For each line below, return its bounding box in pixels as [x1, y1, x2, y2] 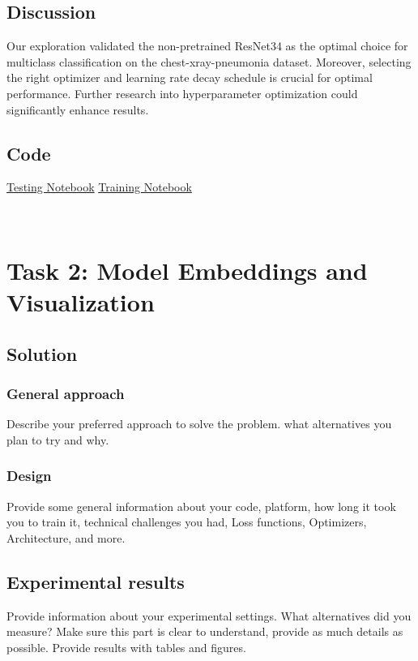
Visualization [6, 285, 155, 318]
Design [6, 466, 52, 486]
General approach [6, 383, 125, 403]
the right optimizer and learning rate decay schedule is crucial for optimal [6, 69, 373, 86]
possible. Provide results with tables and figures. [6, 638, 246, 655]
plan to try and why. [6, 431, 109, 448]
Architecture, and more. [6, 529, 126, 546]
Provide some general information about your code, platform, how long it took [6, 497, 396, 514]
